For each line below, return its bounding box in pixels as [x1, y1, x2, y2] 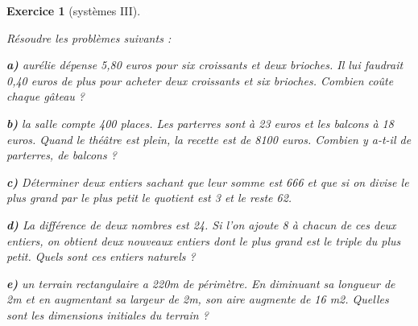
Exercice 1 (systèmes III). [6, 2, 141, 19]
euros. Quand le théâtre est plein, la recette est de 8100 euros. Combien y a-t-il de [6, 130, 412, 147]
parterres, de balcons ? [6, 146, 117, 163]
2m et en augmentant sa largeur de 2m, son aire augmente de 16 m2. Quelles [6, 291, 389, 307]
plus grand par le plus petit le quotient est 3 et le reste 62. [6, 189, 292, 206]
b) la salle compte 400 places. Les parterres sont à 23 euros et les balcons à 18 [6, 114, 394, 131]
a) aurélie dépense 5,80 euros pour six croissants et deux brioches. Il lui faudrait [6, 56, 404, 73]
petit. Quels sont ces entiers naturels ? [6, 248, 196, 265]
